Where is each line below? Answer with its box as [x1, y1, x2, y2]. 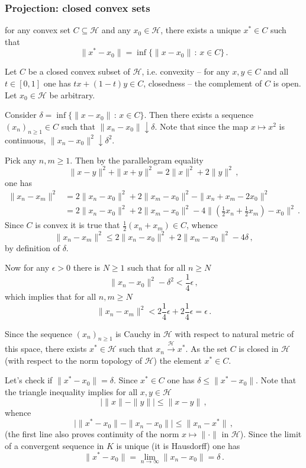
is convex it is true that [35, 219, 120, 231]
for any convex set [5, 24, 70, 36]
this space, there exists [5, 342, 87, 355]
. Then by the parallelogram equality [70, 153, 204, 166]
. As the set [185, 342, 227, 355]
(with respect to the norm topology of [5, 354, 142, 366]
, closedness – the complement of [143, 77, 262, 89]
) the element [153, 354, 202, 366]
